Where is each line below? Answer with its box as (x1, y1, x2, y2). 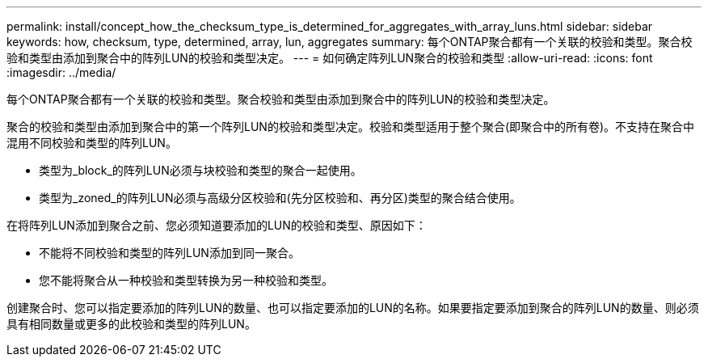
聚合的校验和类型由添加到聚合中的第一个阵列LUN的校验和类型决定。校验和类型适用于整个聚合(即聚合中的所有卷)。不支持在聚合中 (6, 120, 695, 133)
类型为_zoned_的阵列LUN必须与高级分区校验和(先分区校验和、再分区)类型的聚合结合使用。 (39, 191, 521, 205)
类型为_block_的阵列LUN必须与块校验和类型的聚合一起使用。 (39, 163, 362, 177)
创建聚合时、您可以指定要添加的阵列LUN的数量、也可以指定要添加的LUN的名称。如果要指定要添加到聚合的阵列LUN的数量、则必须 (6, 301, 699, 314)
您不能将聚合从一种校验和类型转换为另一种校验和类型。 (39, 273, 333, 287)
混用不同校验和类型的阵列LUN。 (6, 136, 177, 150)
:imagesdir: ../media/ (6, 65, 116, 79)
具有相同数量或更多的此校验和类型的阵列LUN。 (6, 317, 256, 331)
